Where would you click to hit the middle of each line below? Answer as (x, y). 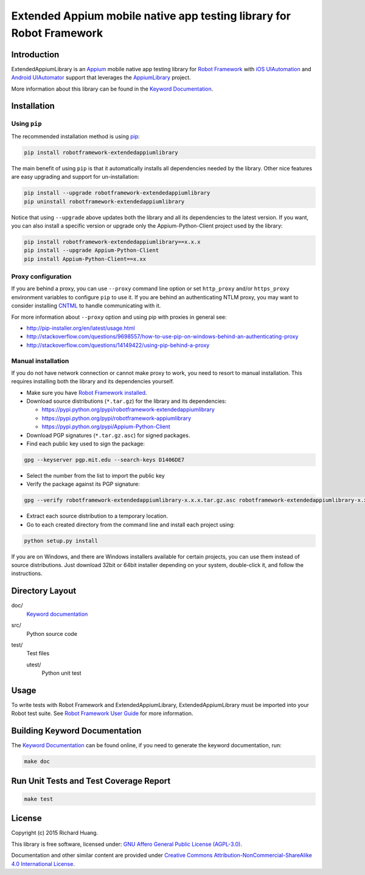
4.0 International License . (43, 863)
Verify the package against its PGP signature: (83, 484)
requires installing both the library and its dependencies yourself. (93, 382)
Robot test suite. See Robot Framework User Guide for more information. (102, 713)
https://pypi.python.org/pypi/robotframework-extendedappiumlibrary (128, 410)
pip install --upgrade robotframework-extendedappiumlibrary (117, 193)
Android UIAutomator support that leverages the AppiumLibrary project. (101, 78)
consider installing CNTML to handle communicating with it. (86, 306)
